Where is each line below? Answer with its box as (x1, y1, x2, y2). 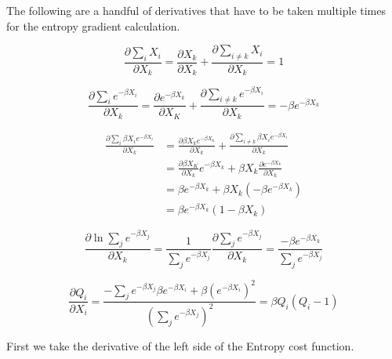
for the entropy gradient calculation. (6, 17, 180, 34)
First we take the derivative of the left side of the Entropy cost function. (6, 337, 354, 354)
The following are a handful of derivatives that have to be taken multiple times (6, 2, 387, 18)
